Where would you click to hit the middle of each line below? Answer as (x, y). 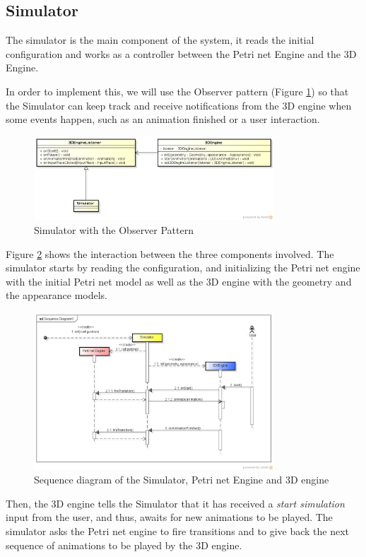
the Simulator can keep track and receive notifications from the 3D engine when (179, 105)
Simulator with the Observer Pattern (114, 230)
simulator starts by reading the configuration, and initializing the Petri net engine (183, 268)
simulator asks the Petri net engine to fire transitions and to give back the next (178, 530)
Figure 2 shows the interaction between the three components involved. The (170, 253)
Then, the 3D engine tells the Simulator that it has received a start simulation (175, 503)
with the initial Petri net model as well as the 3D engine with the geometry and (179, 281)
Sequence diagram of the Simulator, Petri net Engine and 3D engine (182, 480)
